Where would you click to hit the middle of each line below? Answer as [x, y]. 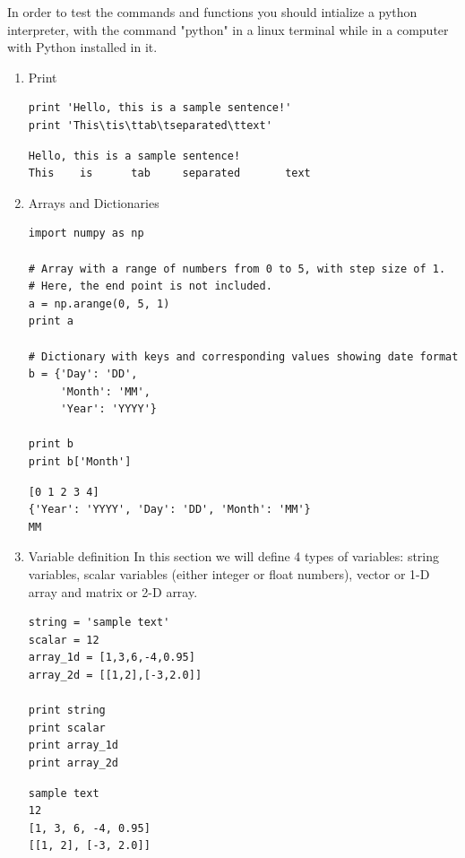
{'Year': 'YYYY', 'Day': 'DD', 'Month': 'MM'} [169, 510]
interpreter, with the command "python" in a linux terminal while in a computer [228, 29]
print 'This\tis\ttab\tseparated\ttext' [150, 125]
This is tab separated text [169, 173]
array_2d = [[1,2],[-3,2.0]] [115, 675]
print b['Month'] [80, 462]
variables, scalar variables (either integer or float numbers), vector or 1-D [229, 574]
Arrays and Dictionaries [94, 202]
